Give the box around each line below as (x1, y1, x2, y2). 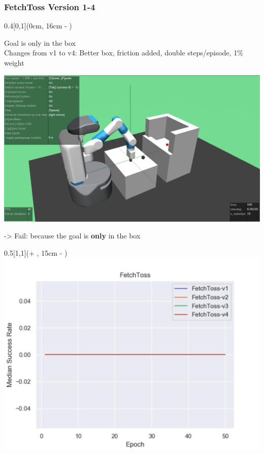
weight (4, 57, 24, 68)
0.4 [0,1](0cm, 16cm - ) (4, 20, 72, 31)
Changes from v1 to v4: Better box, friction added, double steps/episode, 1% (4, 47, 243, 58)
